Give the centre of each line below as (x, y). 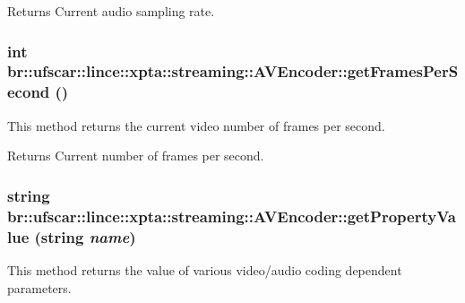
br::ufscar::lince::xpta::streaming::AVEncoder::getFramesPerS (233, 71)
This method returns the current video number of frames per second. (196, 125)
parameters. (39, 287)
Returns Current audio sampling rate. (111, 11)
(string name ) (85, 236)
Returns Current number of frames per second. (136, 156)
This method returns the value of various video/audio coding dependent (205, 269)
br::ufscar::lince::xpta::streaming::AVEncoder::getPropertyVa (232, 216)
